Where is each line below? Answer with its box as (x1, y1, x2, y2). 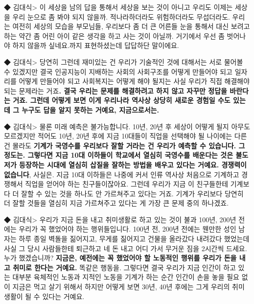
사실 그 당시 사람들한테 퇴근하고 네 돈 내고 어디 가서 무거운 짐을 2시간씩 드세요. (4, 243, 247, 253)
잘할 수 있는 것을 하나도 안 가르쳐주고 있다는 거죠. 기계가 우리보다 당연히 (21, 188, 244, 198)
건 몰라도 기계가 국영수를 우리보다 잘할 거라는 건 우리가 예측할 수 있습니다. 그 (4, 140, 245, 150)
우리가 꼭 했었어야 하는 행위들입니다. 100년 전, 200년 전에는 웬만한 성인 (19, 224, 236, 234)
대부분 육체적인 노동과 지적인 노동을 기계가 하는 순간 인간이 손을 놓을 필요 (12, 272, 239, 282)
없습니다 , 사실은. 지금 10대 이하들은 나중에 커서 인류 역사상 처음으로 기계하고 (4, 169, 239, 179)
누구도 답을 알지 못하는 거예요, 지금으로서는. (22, 104, 159, 115)
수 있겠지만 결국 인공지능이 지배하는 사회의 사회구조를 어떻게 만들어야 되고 (4, 66, 232, 76)
